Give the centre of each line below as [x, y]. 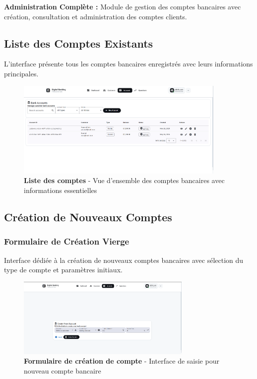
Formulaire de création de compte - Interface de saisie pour [122, 361]
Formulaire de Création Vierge [67, 241]
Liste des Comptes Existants [79, 43]
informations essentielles [61, 190]
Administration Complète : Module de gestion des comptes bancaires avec [123, 6]
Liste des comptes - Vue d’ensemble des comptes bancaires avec [124, 180]
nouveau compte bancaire [63, 371]
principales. [21, 73]
